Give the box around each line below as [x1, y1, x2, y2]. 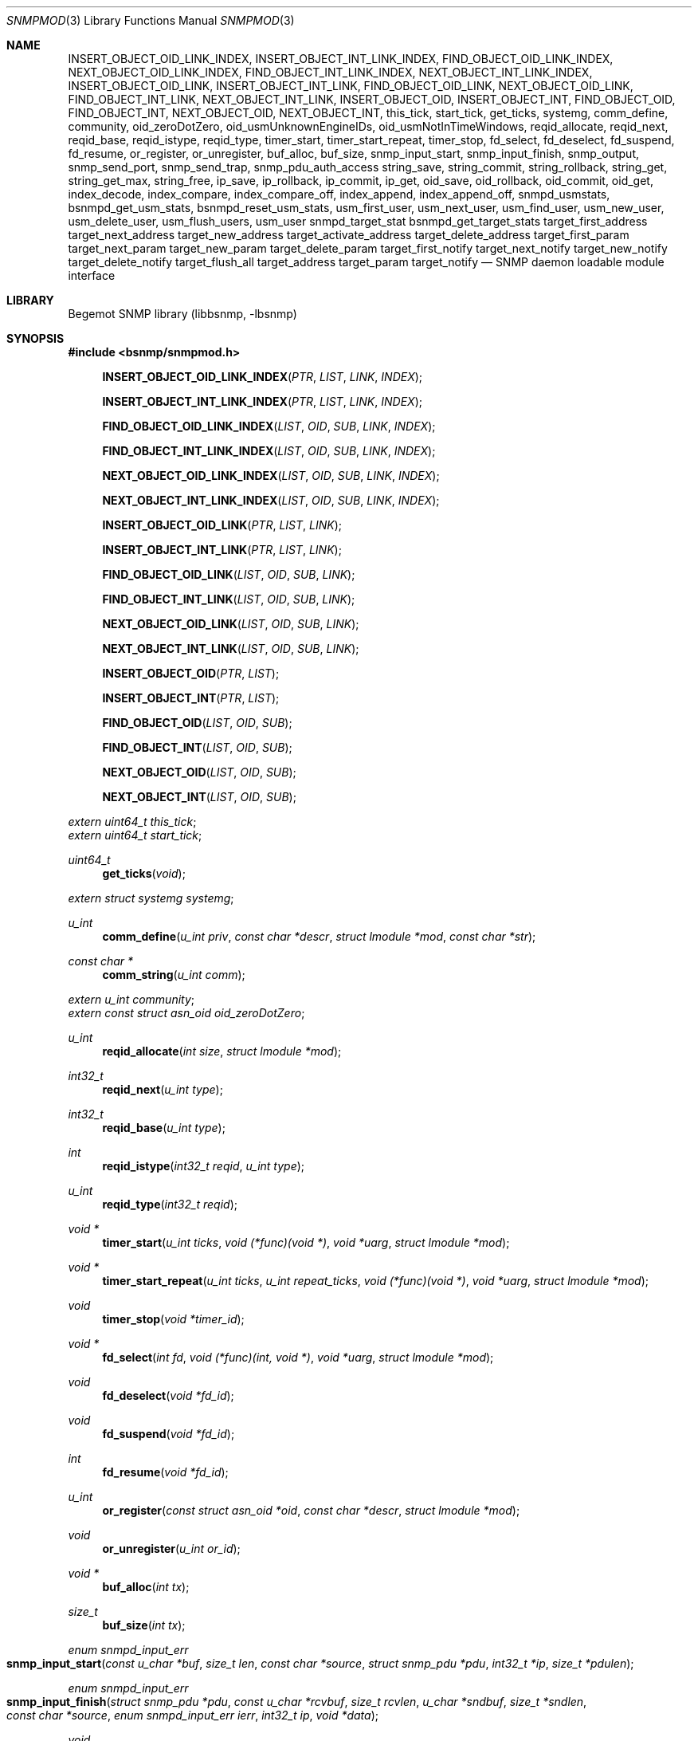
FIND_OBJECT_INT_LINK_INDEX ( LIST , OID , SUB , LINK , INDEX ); [102, 444, 436, 458]
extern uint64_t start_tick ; [68, 828, 202, 842]
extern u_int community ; [68, 992, 195, 1006]
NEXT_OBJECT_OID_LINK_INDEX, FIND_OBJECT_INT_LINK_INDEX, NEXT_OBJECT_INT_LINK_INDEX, [68, 65, 593, 79]
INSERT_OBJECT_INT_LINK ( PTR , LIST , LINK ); [102, 543, 342, 556]
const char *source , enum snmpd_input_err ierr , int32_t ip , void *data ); [6, 1708, 378, 1722]
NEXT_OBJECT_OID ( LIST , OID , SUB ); [102, 765, 296, 779]
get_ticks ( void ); [102, 867, 186, 880]
